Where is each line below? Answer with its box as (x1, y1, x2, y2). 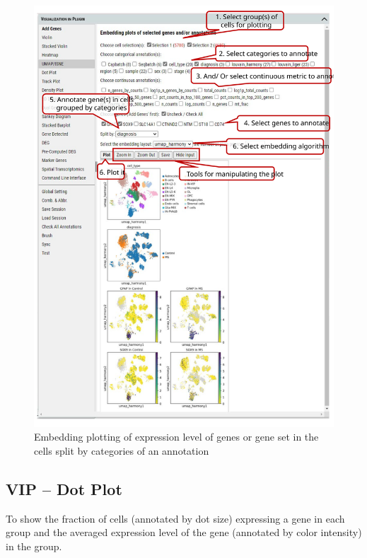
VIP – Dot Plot (6, 477, 122, 499)
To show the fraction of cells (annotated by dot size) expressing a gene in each (6, 511, 345, 525)
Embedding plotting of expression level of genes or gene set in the (34, 429, 319, 444)
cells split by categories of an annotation (34, 443, 209, 458)
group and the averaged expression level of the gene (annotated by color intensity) (6, 525, 362, 540)
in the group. (6, 538, 62, 553)
